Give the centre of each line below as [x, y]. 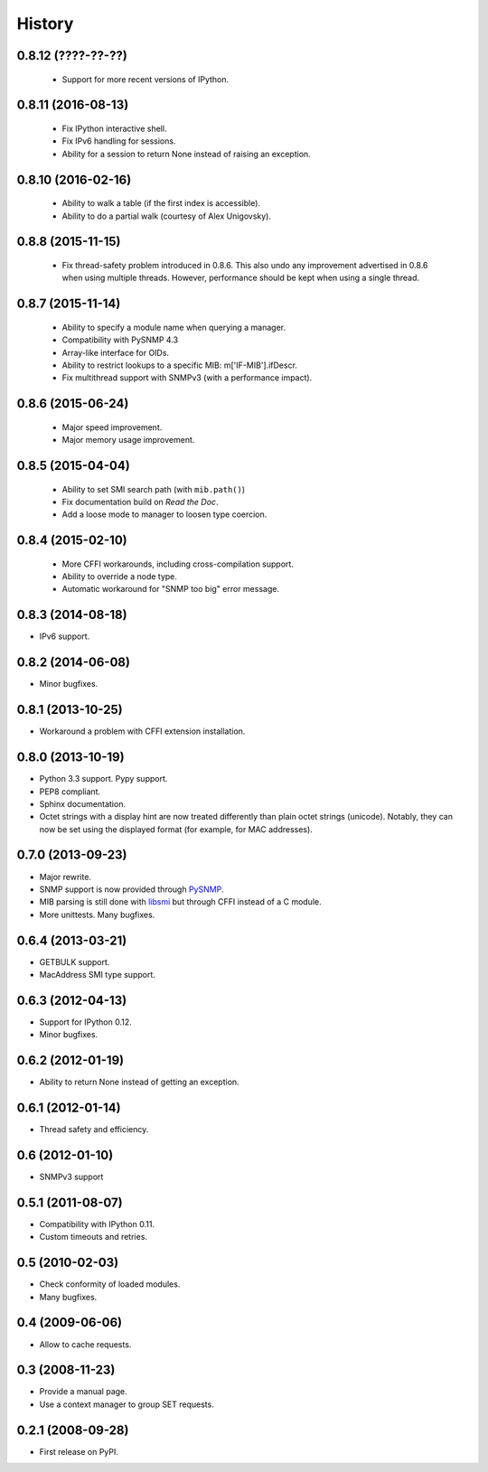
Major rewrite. [66, 877]
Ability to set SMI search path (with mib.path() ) [154, 489]
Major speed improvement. [112, 427]
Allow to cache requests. [85, 1344]
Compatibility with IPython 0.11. [97, 1224]
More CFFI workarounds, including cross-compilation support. [178, 564]
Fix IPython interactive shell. [114, 128]
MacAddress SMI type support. [97, 975]
